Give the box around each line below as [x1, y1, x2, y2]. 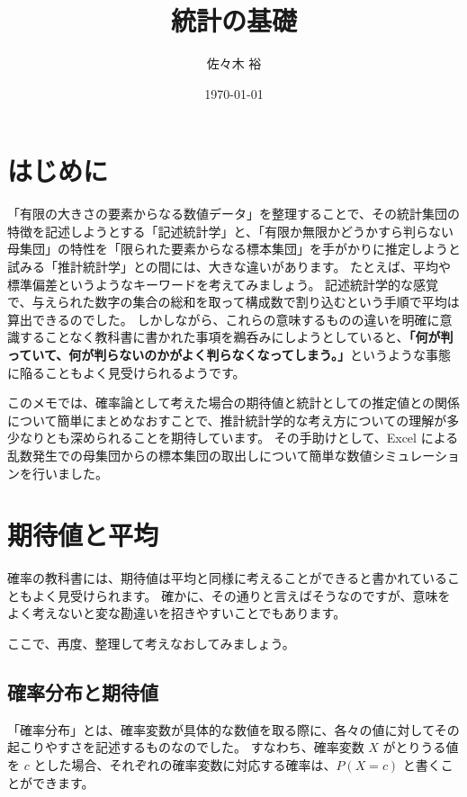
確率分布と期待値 [7, 678, 158, 706]
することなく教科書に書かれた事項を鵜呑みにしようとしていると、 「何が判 [19, 327, 454, 346]
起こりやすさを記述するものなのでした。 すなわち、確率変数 [7, 738, 364, 757]
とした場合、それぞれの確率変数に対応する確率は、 [33, 756, 337, 775]
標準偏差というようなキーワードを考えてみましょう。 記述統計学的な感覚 [7, 274, 439, 293]
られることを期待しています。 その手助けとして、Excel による [94, 428, 459, 447]
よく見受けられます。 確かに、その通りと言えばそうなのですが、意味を [31, 586, 451, 604]
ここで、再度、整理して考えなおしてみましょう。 [7, 634, 295, 653]
